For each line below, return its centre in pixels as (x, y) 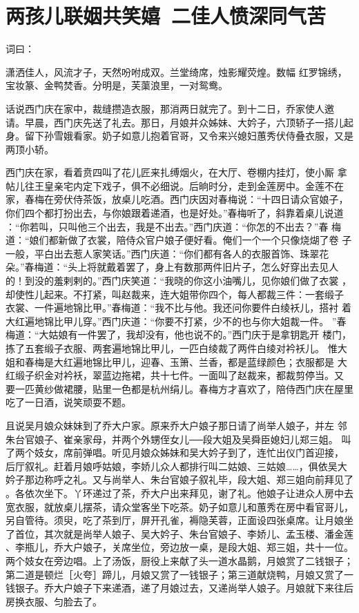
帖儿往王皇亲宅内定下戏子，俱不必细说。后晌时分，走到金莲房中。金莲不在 (175, 185)
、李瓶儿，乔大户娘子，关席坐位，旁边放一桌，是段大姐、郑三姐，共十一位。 (179, 547)
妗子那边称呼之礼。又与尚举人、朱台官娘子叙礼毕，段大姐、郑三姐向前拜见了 (179, 479)
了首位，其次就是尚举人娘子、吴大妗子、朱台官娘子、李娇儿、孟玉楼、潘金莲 (179, 533)
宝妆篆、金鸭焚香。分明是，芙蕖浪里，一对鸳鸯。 (117, 85)
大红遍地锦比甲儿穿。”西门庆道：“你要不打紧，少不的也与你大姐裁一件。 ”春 (176, 321)
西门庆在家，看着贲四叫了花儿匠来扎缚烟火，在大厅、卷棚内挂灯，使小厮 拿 (176, 172)
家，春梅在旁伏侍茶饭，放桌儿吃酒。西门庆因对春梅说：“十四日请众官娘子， (177, 199)
